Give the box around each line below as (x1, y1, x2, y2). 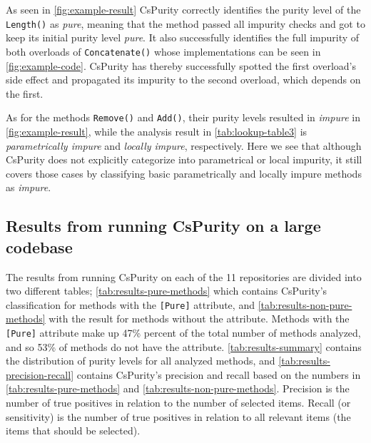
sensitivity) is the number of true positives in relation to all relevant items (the (6, 409, 351, 424)
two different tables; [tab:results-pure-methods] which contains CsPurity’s (6, 283, 327, 298)
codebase (6, 235, 73, 258)
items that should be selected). (6, 423, 141, 438)
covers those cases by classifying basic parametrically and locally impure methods (6, 166, 362, 180)
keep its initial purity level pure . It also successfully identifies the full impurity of (6, 30, 360, 45)
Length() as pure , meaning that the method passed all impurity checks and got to (6, 16, 365, 31)
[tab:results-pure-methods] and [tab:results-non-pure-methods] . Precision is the (6, 381, 350, 396)
